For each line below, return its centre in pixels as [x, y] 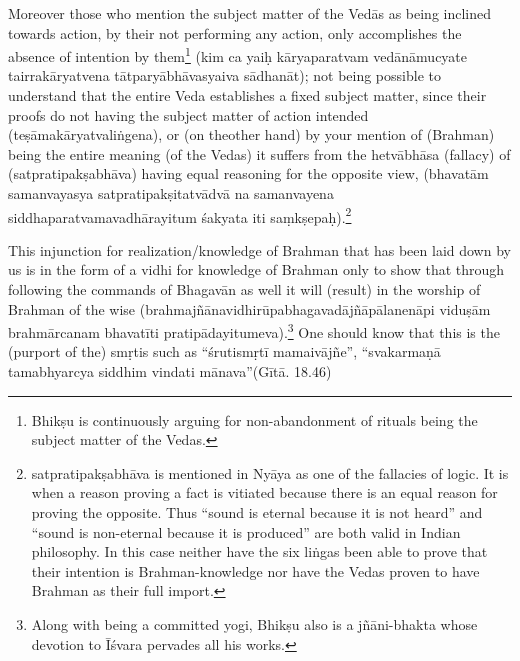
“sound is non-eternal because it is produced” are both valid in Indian [246, 531]
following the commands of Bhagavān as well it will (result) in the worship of [244, 289]
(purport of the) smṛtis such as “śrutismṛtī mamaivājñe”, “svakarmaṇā [224, 351]
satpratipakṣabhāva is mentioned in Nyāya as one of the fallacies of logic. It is [270, 472]
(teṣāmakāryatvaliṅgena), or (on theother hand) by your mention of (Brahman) [251, 134]
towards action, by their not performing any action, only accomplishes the [235, 32]
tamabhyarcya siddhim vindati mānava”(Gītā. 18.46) [170, 371]
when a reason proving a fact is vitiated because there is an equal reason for [264, 492]
